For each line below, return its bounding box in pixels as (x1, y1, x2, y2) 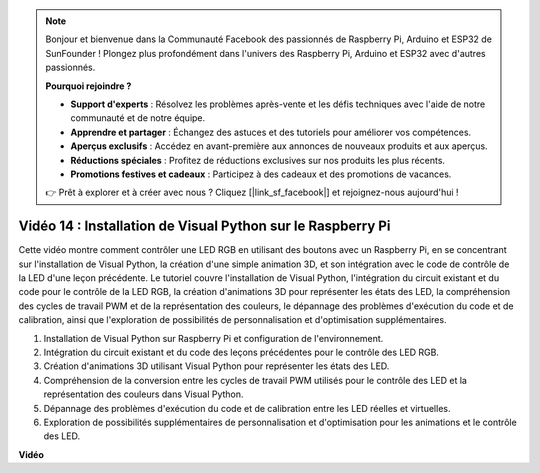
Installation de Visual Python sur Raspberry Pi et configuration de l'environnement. (43, 332, 384, 344)
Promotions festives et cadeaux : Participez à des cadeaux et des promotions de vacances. (70, 168, 452, 180)
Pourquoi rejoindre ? (45, 80, 132, 92)
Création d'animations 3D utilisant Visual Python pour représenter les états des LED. (43, 360, 390, 372)
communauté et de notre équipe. (70, 112, 206, 124)
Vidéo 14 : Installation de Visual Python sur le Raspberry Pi (18, 218, 391, 235)
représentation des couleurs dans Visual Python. (43, 388, 244, 400)
